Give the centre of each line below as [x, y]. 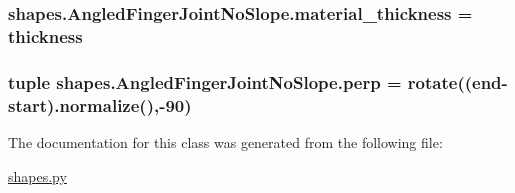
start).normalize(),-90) [100, 104]
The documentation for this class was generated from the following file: [225, 141]
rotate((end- [457, 81]
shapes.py [37, 175]
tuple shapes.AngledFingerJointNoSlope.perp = [205, 81]
